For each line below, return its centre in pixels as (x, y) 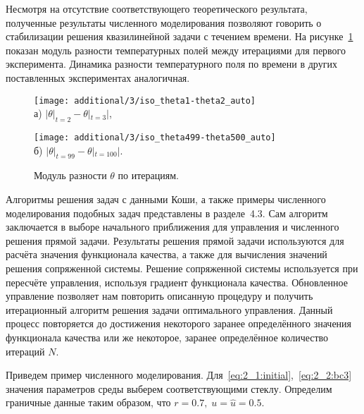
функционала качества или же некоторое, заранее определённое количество (167, 337)
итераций (25, 351)
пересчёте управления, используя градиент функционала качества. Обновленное (177, 282)
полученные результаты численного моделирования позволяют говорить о (164, 22)
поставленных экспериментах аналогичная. (98, 77)
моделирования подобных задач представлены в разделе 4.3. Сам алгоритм (167, 213)
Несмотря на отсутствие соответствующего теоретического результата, (157, 8)
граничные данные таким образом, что (88, 402)
